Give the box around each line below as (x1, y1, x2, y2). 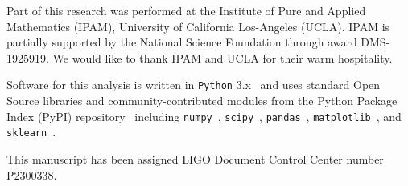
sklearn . (6, 123, 56, 140)
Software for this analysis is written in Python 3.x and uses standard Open (6, 76, 381, 93)
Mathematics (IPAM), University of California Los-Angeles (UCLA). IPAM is (6, 18, 390, 34)
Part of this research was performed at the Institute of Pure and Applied (6, 2, 366, 18)
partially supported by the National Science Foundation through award (6, 34, 357, 51)
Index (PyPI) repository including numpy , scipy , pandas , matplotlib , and (6, 107, 402, 124)
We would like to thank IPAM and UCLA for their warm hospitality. (52, 49, 393, 66)
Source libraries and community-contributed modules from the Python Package (6, 92, 398, 109)
